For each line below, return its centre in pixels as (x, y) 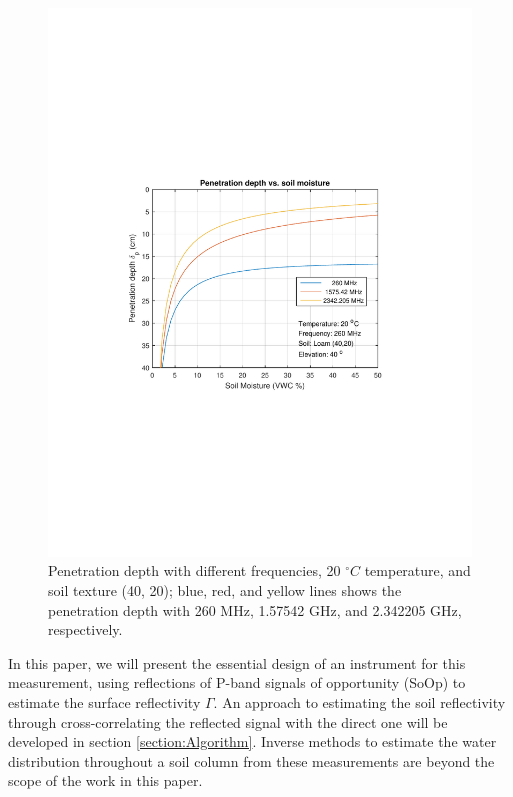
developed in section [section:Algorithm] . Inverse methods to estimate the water (252, 741)
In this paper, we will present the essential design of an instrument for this (237, 662)
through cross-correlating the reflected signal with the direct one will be (228, 721)
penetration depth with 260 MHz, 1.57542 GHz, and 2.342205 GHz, (255, 609)
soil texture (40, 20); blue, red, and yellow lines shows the (225, 590)
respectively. (85, 629)
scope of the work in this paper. (105, 780)
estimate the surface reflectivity (104, 702)
